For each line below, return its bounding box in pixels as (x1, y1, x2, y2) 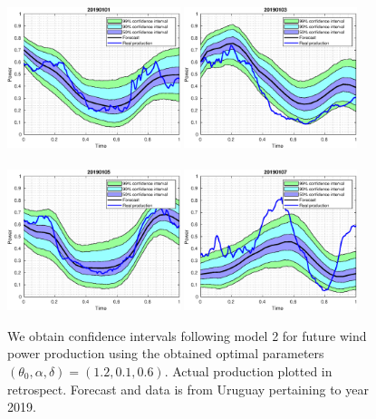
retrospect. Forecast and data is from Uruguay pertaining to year (7, 379, 369, 398)
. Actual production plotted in (164, 362, 333, 380)
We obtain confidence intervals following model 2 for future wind (7, 326, 367, 345)
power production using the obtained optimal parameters (7, 344, 324, 363)
